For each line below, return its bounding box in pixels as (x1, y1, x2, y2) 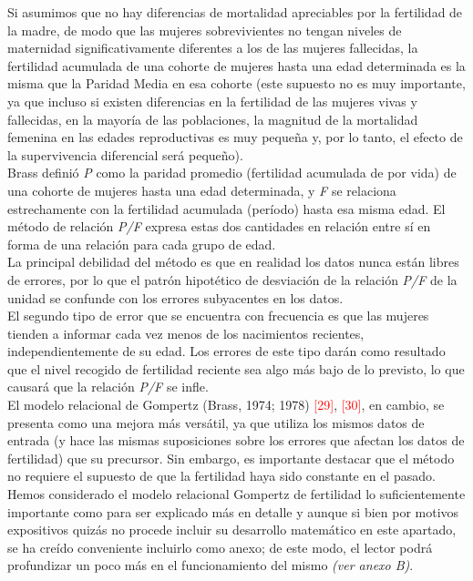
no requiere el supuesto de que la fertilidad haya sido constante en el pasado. (7, 466, 436, 485)
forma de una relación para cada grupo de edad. (7, 234, 276, 253)
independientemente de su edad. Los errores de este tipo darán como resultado (7, 341, 446, 361)
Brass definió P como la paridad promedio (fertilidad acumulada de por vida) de (7, 163, 457, 182)
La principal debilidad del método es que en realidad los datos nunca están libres (7, 252, 459, 271)
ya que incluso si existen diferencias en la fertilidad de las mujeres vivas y (7, 91, 417, 110)
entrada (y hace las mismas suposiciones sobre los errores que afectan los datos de (7, 431, 465, 450)
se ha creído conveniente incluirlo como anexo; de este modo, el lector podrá (7, 537, 433, 556)
